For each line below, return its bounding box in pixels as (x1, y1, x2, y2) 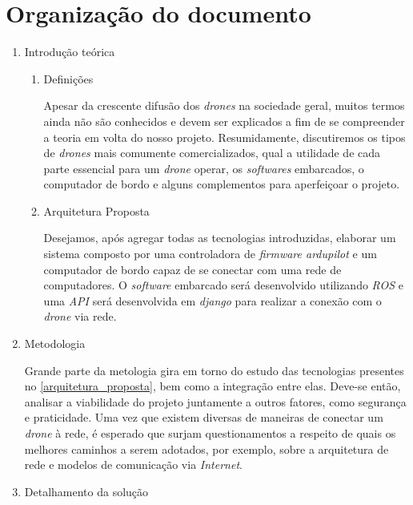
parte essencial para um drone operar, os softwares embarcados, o (43, 160, 364, 176)
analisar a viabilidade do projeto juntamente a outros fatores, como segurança (24, 393, 407, 410)
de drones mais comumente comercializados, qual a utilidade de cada (43, 144, 381, 161)
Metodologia (24, 335, 86, 352)
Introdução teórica (24, 43, 115, 60)
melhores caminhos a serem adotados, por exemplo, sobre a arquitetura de (24, 440, 389, 457)
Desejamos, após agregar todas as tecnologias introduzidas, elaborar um (43, 229, 396, 246)
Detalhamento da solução (24, 483, 149, 499)
